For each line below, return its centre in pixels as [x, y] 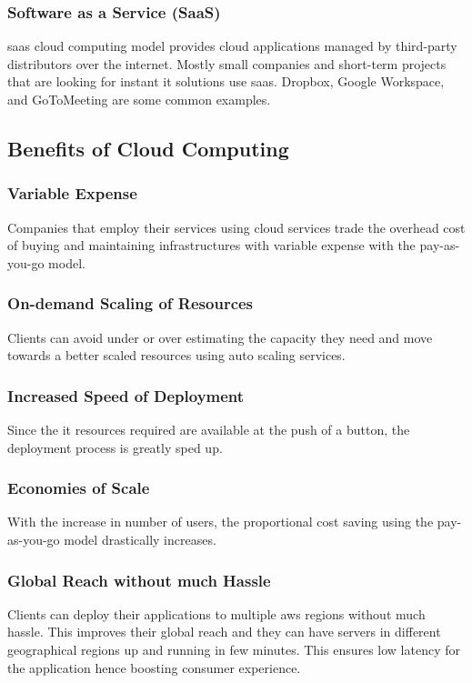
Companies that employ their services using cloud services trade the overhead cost [236, 227]
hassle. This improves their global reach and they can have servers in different [224, 632]
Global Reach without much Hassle [139, 580]
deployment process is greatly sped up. [115, 447]
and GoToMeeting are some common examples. [139, 99]
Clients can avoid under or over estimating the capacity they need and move [220, 337]
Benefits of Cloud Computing [148, 148]
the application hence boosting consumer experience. [154, 667]
